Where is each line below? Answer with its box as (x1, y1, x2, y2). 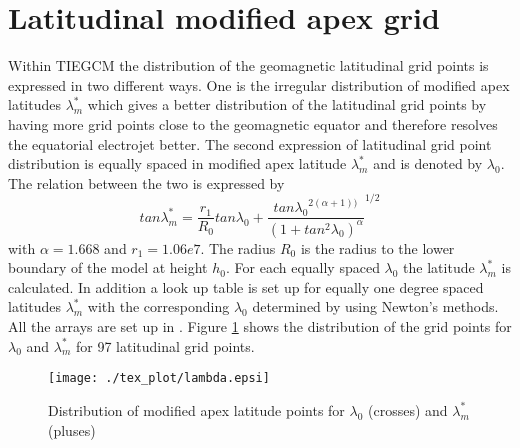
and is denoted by (373, 153, 483, 174)
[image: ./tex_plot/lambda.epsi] (48, 371, 270, 386)
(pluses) (48, 419, 96, 440)
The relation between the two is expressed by (8, 172, 285, 193)
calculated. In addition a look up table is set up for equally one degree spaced (8, 276, 484, 297)
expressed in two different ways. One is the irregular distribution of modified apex (8, 74, 510, 95)
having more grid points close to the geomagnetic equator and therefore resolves (8, 113, 498, 134)
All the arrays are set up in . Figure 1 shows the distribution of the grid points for (8, 316, 512, 337)
